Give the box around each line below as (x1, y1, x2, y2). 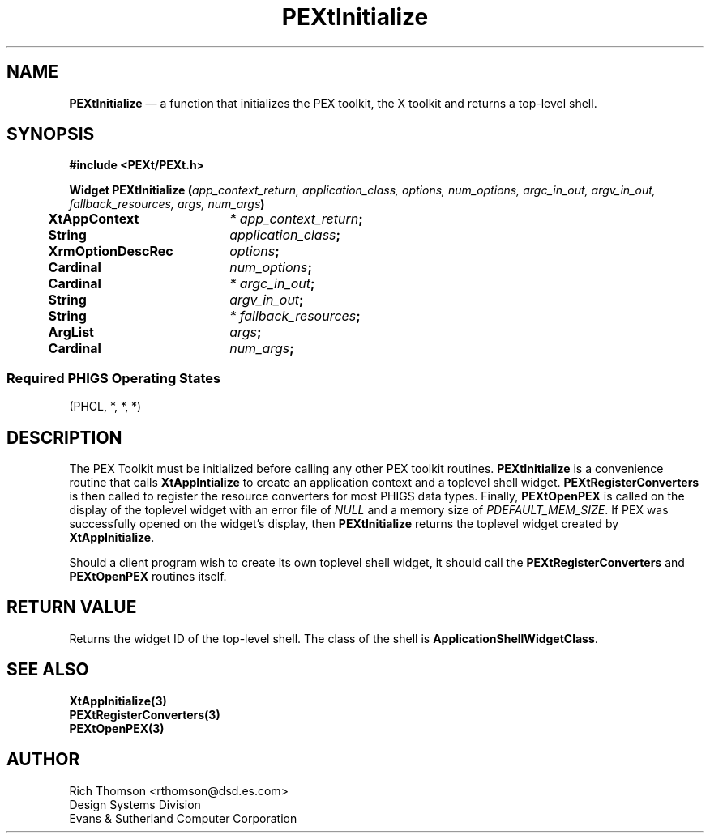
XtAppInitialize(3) (69, 693, 167, 708)
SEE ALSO (6, 659, 89, 680)
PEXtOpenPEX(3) (69, 721, 165, 735)
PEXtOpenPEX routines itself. (69, 569, 227, 584)
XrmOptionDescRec (48, 243, 173, 260)
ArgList (48, 324, 94, 341)
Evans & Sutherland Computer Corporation (69, 811, 297, 825)
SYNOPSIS (6, 124, 95, 145)
